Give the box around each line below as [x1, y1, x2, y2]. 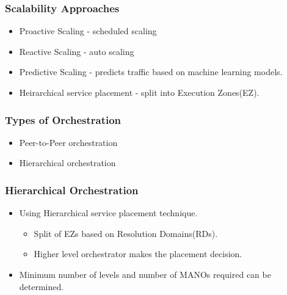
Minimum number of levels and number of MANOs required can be [19, 268, 271, 280]
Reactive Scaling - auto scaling [19, 45, 134, 57]
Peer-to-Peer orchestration [19, 136, 118, 148]
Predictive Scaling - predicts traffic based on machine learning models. [19, 65, 283, 78]
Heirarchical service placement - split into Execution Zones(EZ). [19, 86, 260, 98]
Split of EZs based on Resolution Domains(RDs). [34, 227, 218, 239]
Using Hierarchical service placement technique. [19, 206, 198, 219]
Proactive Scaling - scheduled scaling [19, 24, 157, 37]
